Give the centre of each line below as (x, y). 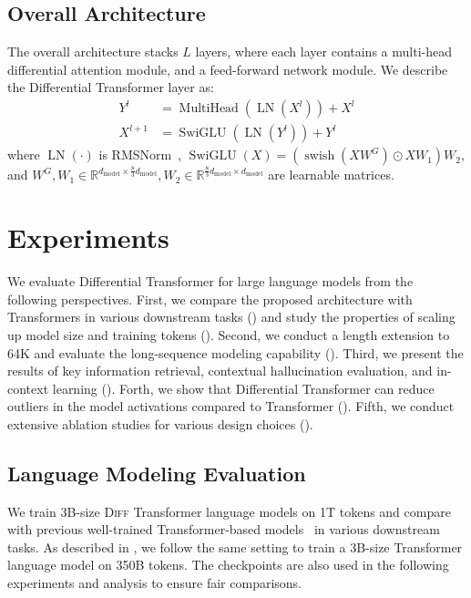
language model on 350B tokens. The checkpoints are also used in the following (228, 565)
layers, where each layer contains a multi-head (323, 52)
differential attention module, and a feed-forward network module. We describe (228, 69)
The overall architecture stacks (93, 52)
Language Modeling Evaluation (157, 473)
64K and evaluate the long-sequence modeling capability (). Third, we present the (235, 352)
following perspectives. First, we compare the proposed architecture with (210, 299)
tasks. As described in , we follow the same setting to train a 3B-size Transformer (235, 546)
